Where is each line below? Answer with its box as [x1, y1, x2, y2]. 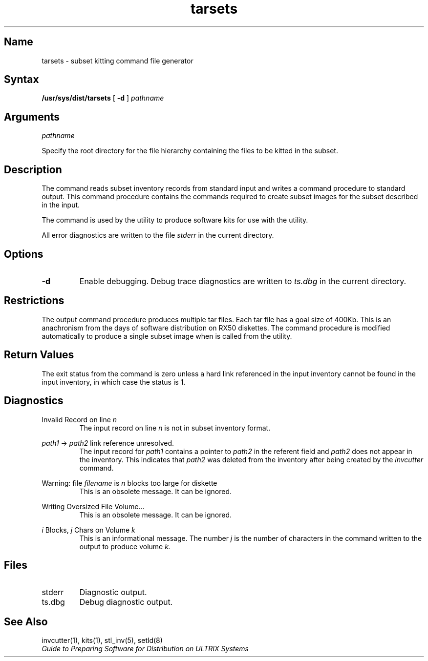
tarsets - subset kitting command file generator [42, 56, 193, 65]
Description [4, 163, 62, 176]
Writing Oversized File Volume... [42, 502, 145, 511]
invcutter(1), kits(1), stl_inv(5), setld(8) [42, 636, 163, 645]
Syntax [4, 73, 39, 86]
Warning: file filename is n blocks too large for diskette [42, 478, 217, 487]
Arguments [4, 110, 60, 123]
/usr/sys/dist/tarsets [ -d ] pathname [42, 94, 164, 103]
